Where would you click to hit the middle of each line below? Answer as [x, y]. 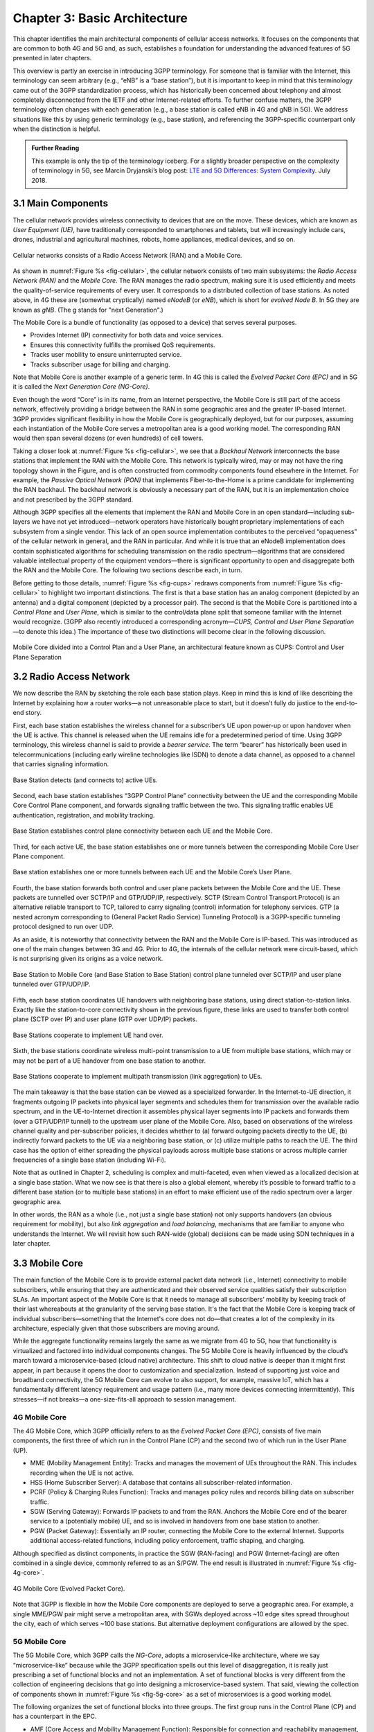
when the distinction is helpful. [56, 129]
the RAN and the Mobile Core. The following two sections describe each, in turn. [127, 570]
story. [33, 713]
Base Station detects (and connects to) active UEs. [85, 780]
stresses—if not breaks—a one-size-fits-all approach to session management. [125, 1399]
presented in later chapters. [52, 58]
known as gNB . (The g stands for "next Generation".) [88, 310]
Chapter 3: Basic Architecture [100, 18]
